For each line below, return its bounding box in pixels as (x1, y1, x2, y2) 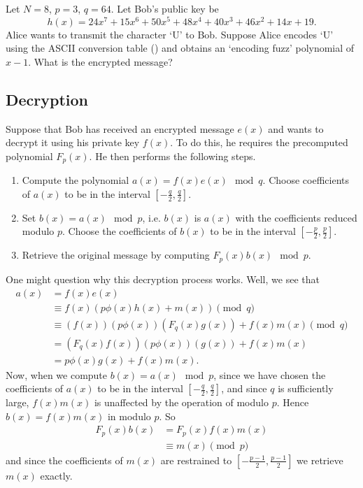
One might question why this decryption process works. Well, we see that (6, 271, 320, 286)
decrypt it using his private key (6, 135, 140, 150)
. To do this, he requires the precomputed (170, 135, 348, 150)
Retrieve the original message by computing (22, 247, 210, 262)
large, (6, 395, 29, 410)
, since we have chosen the (213, 367, 326, 382)
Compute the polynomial (22, 173, 129, 187)
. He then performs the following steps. (89, 148, 256, 163)
